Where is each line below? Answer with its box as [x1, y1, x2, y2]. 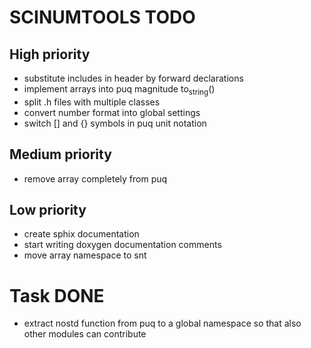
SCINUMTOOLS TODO [9, 6, 196, 29]
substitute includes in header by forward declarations [23, 72, 244, 84]
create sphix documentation [23, 228, 140, 240]
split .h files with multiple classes [23, 96, 161, 108]
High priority [9, 46, 91, 63]
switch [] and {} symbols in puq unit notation [23, 117, 207, 129]
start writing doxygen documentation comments [23, 239, 222, 251]
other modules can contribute [23, 328, 147, 340]
